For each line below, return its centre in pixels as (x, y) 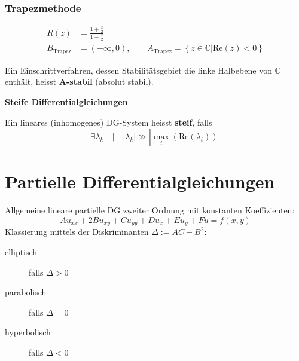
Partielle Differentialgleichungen (140, 181)
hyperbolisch (28, 332)
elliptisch (21, 251)
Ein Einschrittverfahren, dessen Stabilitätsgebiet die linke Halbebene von (138, 70)
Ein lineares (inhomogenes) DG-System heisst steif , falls (109, 122)
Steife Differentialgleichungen (66, 102)
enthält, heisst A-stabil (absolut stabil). (79, 82)
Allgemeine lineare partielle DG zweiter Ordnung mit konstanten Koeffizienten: (150, 210)
